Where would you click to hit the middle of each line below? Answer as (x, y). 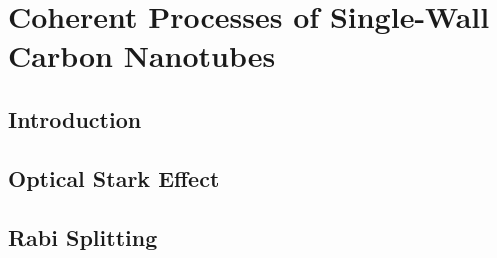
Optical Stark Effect (114, 177)
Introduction (75, 118)
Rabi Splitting (83, 236)
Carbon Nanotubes (142, 55)
